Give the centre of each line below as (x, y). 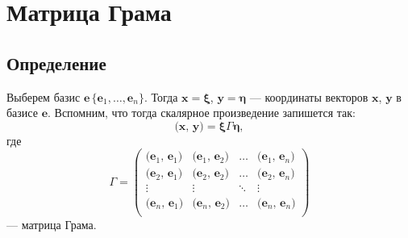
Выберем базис (44, 96)
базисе (22, 113)
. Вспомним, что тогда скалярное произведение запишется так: (202, 113)
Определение (56, 63)
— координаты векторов (309, 96)
